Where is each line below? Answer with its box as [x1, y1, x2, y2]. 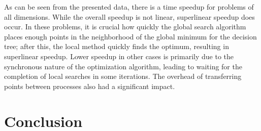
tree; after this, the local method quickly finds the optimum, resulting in [4, 41, 229, 52]
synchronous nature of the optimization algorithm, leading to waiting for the [4, 61, 242, 71]
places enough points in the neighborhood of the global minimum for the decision [4, 31, 257, 41]
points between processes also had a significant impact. [4, 80, 175, 91]
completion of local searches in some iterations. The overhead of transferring [4, 71, 242, 81]
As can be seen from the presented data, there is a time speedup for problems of [4, 2, 254, 12]
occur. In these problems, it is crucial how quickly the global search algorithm [4, 21, 246, 32]
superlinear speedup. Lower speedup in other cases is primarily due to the [4, 51, 234, 61]
